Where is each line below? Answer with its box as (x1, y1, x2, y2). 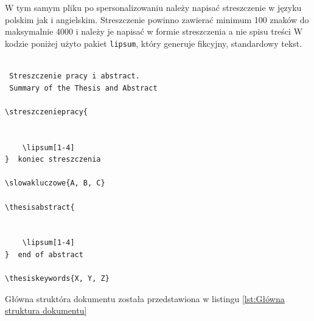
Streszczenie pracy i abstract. (9, 72, 140, 81)
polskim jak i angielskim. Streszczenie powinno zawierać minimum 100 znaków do (5, 13, 309, 26)
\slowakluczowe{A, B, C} (5, 179, 105, 188)
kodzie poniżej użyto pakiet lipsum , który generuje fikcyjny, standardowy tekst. (5, 36, 302, 49)
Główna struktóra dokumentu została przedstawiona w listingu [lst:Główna (5, 292, 285, 305)
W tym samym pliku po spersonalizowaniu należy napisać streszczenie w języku (5, 1, 302, 13)
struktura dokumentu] (5, 304, 87, 317)
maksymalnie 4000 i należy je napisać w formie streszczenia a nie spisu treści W (5, 25, 303, 38)
